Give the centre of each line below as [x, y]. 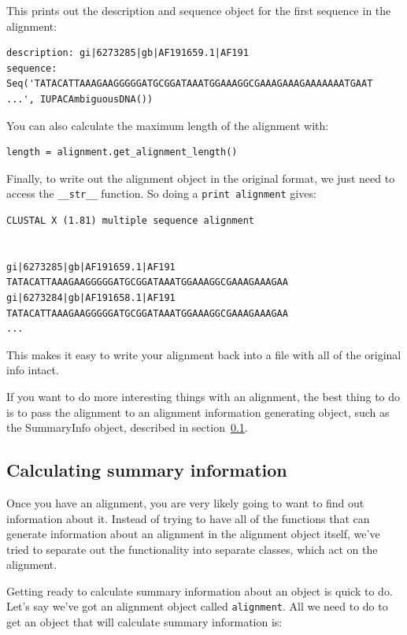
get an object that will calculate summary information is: [144, 622]
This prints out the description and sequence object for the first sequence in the [199, 10]
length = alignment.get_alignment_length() [122, 152]
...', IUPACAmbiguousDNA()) [80, 99]
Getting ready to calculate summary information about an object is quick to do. [200, 590]
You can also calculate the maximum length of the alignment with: [168, 125]
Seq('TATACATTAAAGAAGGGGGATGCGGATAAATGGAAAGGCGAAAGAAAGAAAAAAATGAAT [190, 84]
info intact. [33, 370]
